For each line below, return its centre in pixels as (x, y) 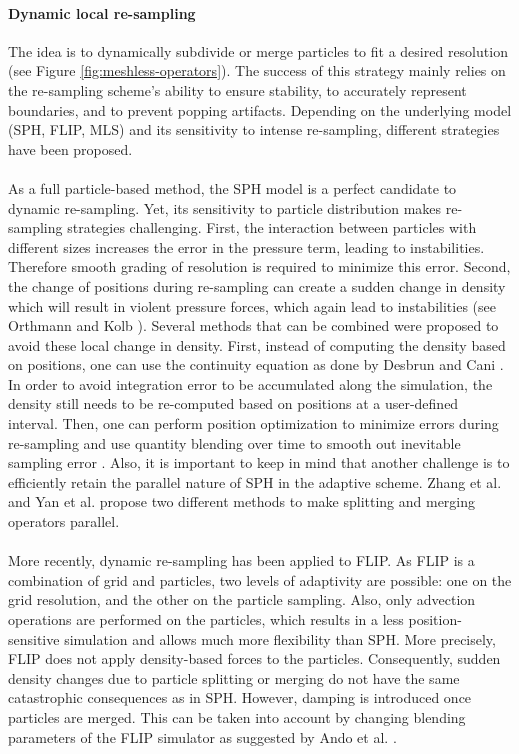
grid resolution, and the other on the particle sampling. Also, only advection (242, 599)
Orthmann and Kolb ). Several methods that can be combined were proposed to (253, 325)
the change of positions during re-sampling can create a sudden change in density (257, 285)
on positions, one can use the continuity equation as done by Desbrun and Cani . (256, 364)
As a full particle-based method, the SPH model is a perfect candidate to (232, 187)
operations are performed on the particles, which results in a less (206, 619)
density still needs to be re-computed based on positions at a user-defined (233, 403)
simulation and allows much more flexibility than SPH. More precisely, (280, 638)
